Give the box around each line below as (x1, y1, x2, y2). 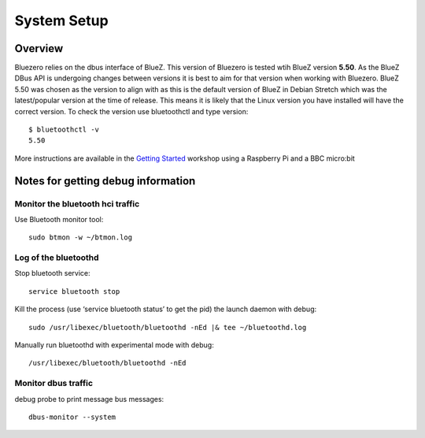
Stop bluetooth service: (14, 269, 91, 278)
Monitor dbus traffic (14, 378, 94, 389)
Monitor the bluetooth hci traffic (14, 198, 140, 209)
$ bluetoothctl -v (28, 125, 100, 134)
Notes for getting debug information (14, 174, 196, 187)
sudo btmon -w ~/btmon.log (28, 233, 133, 242)
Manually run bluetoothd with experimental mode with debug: (14, 340, 214, 350)
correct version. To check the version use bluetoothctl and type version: (14, 106, 249, 116)
